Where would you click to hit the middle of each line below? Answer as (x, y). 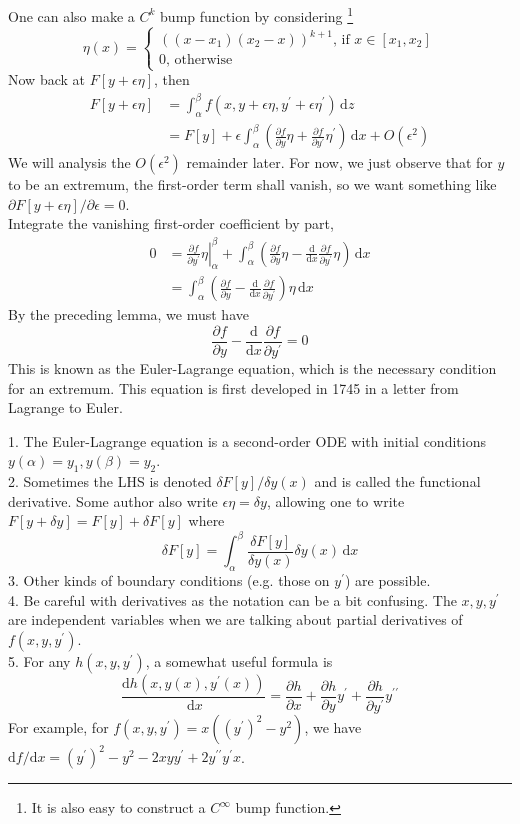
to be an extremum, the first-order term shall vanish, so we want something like (252, 184)
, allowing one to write (335, 500)
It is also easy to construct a (118, 807)
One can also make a (71, 15)
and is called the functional (397, 481)
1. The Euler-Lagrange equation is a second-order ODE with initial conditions (247, 440)
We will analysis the (69, 162)
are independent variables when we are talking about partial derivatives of (235, 619)
